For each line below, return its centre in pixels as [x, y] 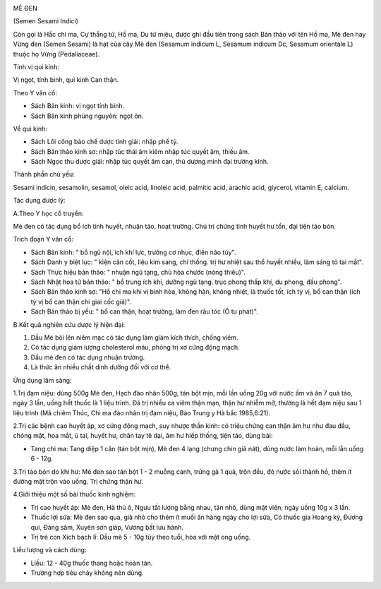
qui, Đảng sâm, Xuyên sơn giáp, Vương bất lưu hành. [107, 527]
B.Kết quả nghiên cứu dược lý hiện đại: [69, 324]
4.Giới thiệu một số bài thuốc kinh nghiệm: [74, 494]
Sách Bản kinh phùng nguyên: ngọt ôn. [87, 116]
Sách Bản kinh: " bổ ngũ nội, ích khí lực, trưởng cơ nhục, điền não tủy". [133, 252]
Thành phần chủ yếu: [44, 174]
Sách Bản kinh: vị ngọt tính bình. [78, 106]
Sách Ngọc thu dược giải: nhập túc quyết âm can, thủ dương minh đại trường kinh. [150, 162]
